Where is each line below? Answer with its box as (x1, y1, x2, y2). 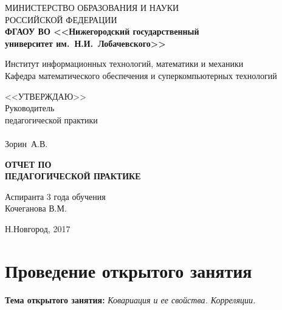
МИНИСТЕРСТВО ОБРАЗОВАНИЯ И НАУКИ (5, 1, 179, 13)
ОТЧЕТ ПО (5, 157, 52, 170)
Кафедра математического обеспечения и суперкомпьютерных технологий (5, 69, 277, 81)
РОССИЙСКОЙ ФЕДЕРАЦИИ (5, 13, 117, 26)
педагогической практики (5, 113, 98, 126)
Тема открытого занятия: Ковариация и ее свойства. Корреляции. (5, 293, 256, 306)
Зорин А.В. (5, 137, 48, 150)
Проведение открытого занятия (5, 258, 252, 283)
